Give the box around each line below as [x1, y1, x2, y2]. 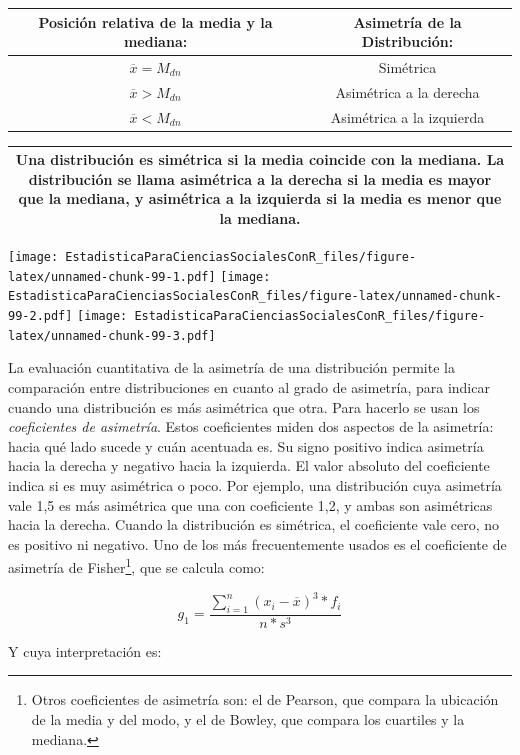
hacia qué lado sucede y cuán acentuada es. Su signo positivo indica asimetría [8, 435, 484, 456]
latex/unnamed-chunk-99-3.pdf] [8, 328, 216, 343]
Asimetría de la [353, 11, 462, 32]
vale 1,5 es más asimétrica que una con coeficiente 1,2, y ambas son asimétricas [8, 494, 493, 515]
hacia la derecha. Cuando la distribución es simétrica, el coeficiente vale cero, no [8, 514, 500, 535]
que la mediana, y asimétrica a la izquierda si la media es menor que [18, 188, 502, 209]
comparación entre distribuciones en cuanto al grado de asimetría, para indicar [8, 376, 490, 397]
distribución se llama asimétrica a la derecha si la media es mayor [28, 168, 492, 189]
